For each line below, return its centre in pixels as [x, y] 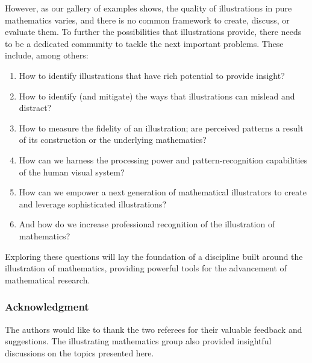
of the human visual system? [72, 172]
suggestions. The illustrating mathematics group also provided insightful [138, 341]
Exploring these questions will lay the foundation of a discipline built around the [154, 256]
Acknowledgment [47, 307]
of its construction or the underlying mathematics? [113, 140]
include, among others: [47, 55]
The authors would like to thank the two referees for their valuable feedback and [154, 329]
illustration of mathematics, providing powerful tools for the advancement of [146, 268]
